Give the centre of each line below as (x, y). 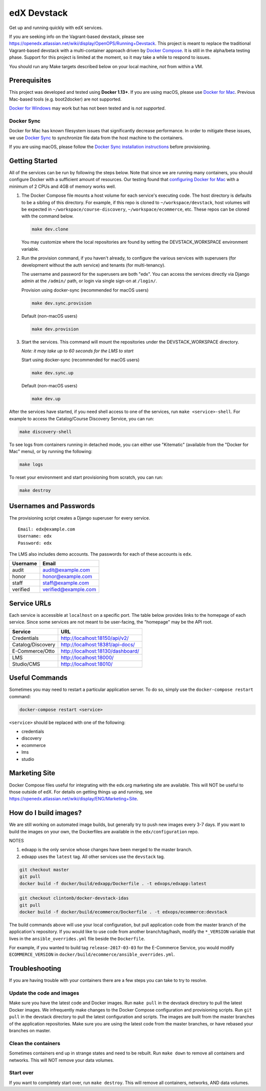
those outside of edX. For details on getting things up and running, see (81, 791)
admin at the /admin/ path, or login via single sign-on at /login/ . (89, 281)
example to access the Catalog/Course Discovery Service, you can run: (82, 418)
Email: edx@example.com (47, 529)
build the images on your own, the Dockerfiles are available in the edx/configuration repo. (104, 831)
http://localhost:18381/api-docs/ (98, 644)
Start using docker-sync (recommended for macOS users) (81, 360)
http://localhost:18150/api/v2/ (95, 638)
